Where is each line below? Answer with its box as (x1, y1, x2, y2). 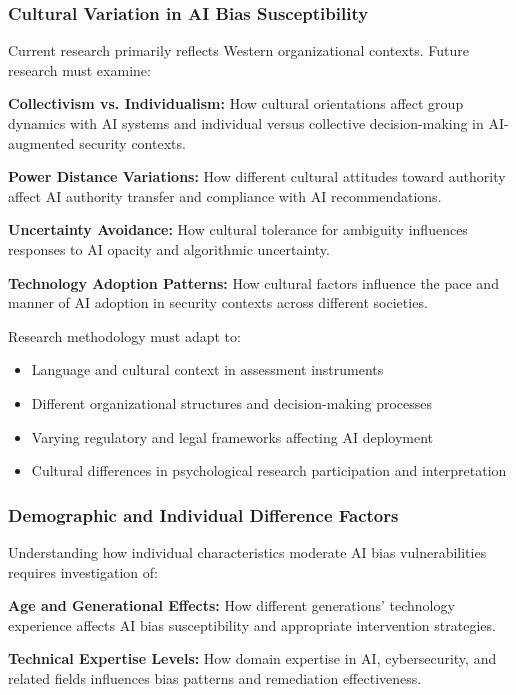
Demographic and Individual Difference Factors (8, 502, 399, 527)
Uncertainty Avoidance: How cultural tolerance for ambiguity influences (8, 219, 468, 240)
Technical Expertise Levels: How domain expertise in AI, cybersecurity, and (8, 648, 497, 669)
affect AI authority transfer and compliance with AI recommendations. (8, 185, 442, 206)
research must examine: (8, 59, 151, 80)
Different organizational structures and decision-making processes (31, 392, 433, 413)
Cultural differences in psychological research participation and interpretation (31, 460, 507, 481)
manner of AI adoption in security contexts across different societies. (8, 292, 428, 313)
